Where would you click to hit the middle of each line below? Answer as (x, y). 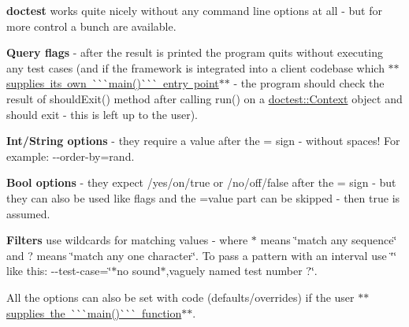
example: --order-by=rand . (71, 156)
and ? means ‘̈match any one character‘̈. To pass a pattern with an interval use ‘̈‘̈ (202, 255)
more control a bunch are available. (91, 26)
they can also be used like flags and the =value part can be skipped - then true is (203, 197)
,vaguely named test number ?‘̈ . (242, 271)
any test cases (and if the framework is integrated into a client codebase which (195, 67)
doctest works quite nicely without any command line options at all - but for (194, 10)
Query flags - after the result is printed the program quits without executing (195, 52)
